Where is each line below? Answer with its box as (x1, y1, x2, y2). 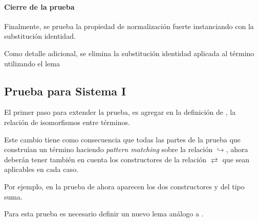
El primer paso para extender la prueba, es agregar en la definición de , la (4, 107, 236, 117)
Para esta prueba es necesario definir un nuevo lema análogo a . (4, 208, 204, 219)
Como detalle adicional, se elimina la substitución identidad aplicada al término (4, 47, 254, 58)
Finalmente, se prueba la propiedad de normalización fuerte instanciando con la (4, 20, 254, 31)
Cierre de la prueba (4, 1, 75, 12)
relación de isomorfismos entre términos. (4, 116, 130, 127)
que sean (222, 154, 250, 164)
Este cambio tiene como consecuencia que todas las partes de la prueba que (4, 134, 241, 144)
